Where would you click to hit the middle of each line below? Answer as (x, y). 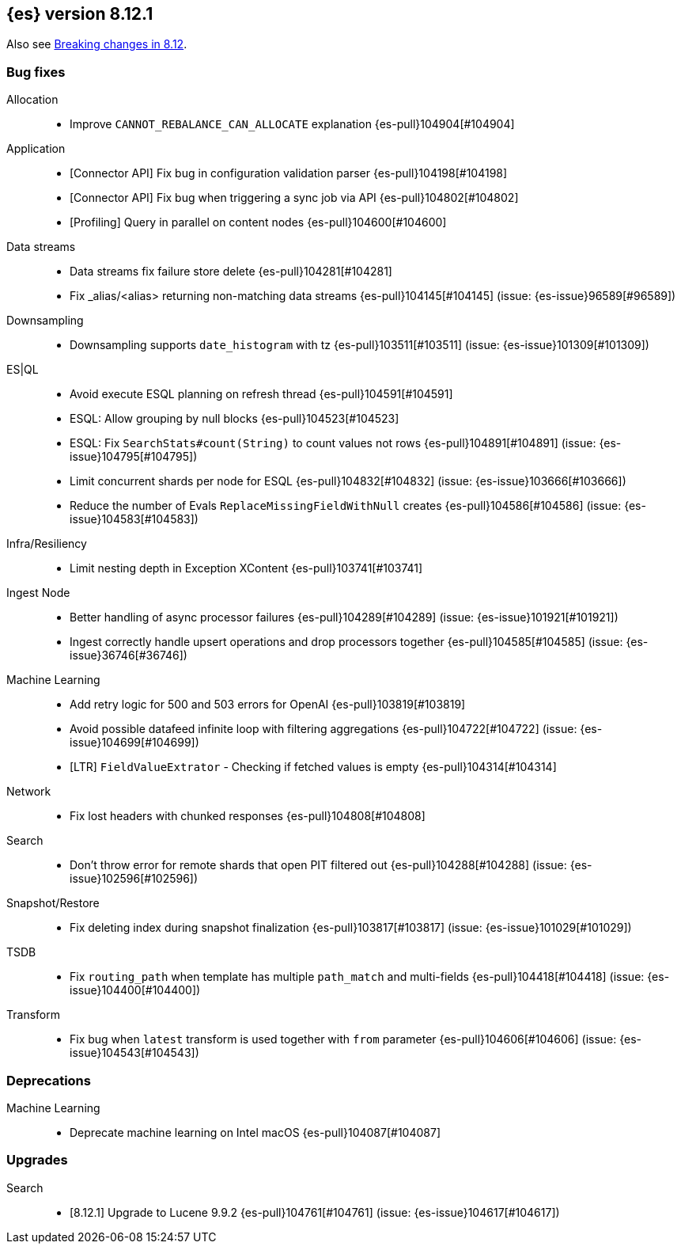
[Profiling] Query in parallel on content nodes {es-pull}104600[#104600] (258, 222)
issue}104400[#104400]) (135, 990)
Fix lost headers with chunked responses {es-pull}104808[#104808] (248, 816)
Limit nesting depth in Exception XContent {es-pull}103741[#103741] (246, 568)
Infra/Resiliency (47, 544)
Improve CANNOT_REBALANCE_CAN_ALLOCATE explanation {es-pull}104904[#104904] (292, 124)
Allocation (32, 100)
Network (29, 792)
